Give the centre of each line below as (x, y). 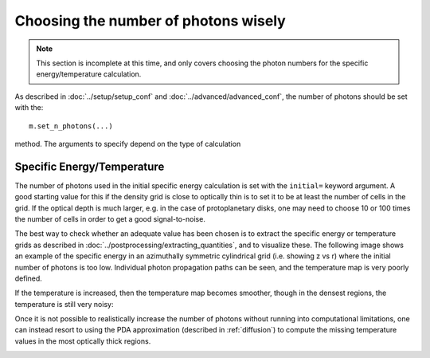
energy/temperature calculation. (89, 74)
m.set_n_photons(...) (71, 126)
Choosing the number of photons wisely (150, 21)
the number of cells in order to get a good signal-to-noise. (110, 218)
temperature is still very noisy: (64, 304)
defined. (29, 278)
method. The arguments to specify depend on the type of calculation (128, 144)
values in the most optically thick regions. (83, 341)
